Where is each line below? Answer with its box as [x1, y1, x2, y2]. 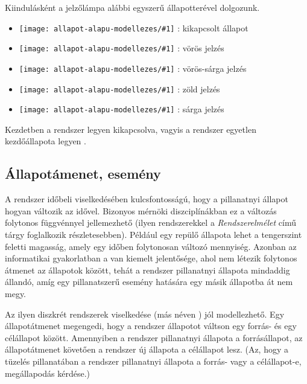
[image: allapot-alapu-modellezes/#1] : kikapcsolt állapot [19, 21, 248, 34]
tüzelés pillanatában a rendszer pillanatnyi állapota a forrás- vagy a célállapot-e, [5, 354, 302, 367]
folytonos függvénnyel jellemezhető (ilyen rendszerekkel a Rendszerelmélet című [5, 216, 297, 229]
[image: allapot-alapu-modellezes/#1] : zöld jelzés [19, 82, 220, 95]
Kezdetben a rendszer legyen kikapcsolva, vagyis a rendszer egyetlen [5, 123, 256, 135]
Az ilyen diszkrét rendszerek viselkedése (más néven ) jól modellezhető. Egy [5, 307, 285, 320]
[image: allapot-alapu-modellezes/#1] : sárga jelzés [19, 103, 224, 115]
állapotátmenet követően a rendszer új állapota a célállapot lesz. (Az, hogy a [5, 343, 288, 356]
